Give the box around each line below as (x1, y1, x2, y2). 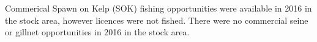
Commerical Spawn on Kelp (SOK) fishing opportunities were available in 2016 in (5, 2, 312, 14)
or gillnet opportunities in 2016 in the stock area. (5, 26, 190, 38)
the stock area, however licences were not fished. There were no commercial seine (5, 13, 308, 26)
